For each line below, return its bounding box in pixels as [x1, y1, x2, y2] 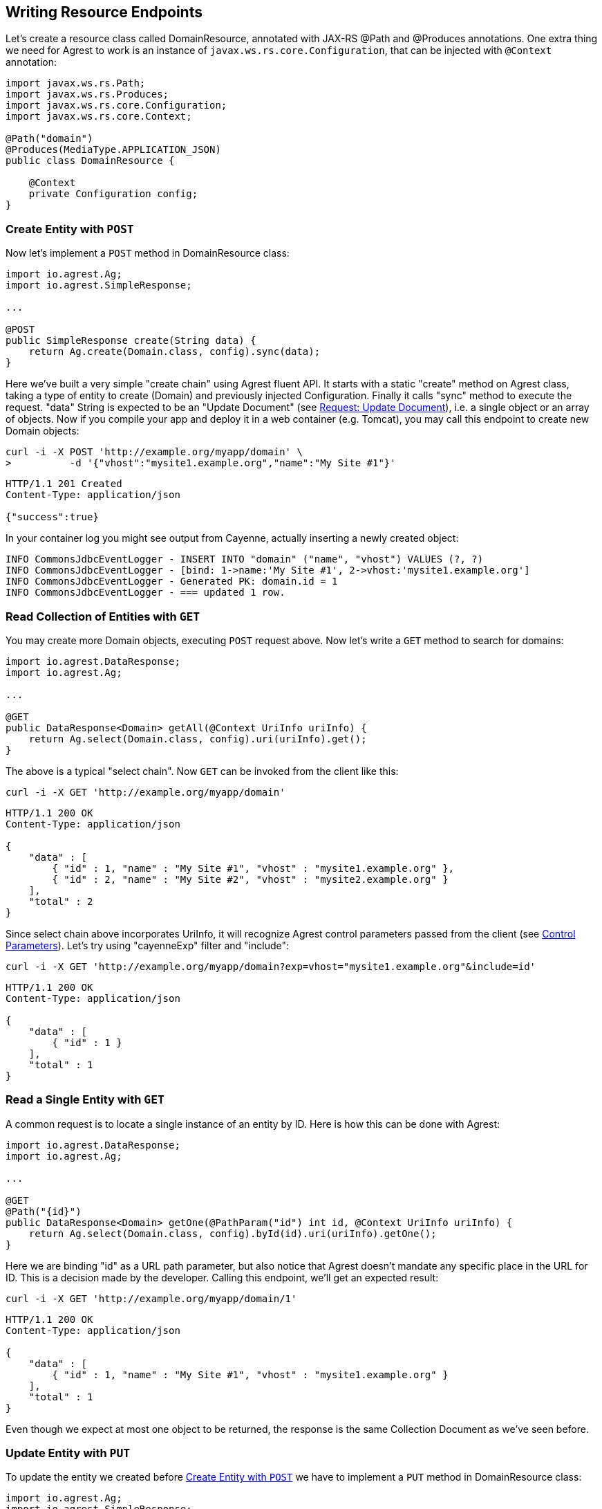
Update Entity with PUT [6, 1446, 131, 1461]
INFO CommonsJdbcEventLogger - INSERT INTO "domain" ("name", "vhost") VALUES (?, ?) [6, 554, 484, 565]
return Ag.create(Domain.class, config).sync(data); [28, 346, 321, 358]
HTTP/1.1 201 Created [6, 478, 122, 490]
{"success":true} [6, 511, 99, 523]
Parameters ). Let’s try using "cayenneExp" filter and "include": [6, 939, 290, 951]
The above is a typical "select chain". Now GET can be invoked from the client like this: [6, 765, 399, 777]
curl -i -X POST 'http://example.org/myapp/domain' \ [6, 446, 303, 458]
